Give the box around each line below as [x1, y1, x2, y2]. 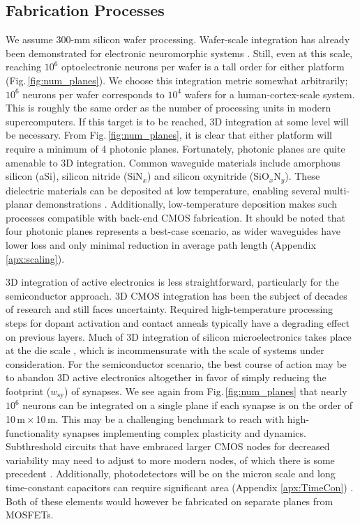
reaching [6, 59, 41, 74]
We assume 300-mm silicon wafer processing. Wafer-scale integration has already [6, 32, 350, 47]
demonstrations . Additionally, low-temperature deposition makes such [36, 196, 338, 211]
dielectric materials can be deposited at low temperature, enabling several [6, 183, 321, 197]
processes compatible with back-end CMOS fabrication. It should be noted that [6, 210, 345, 224]
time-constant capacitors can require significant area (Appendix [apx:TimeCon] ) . [6, 479, 354, 494]
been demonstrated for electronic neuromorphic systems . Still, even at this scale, [6, 45, 353, 60]
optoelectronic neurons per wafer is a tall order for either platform [61, 59, 345, 74]
